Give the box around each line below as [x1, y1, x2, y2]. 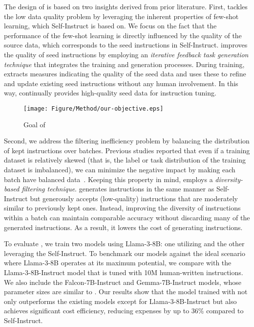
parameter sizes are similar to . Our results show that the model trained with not [4, 286, 248, 297]
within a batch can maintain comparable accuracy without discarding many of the [4, 212, 250, 222]
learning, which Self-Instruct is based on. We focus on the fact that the [4, 21, 217, 31]
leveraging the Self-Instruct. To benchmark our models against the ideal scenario [4, 248, 246, 258]
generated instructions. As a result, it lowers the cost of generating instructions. [4, 222, 243, 232]
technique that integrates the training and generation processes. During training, [4, 59, 245, 69]
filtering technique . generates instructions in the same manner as [21, 184, 214, 194]
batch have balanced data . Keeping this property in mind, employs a [4, 174, 213, 184]
